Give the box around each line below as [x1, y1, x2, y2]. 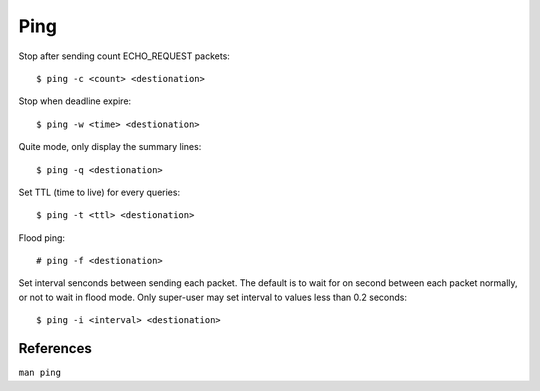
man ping [18, 367, 62, 379]
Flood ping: [18, 231, 65, 244]
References [18, 340, 92, 357]
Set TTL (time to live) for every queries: [18, 186, 180, 198]
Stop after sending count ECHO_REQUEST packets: [18, 50, 230, 62]
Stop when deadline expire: [18, 95, 132, 107]
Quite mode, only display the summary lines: [18, 141, 202, 153]
